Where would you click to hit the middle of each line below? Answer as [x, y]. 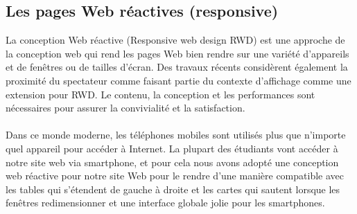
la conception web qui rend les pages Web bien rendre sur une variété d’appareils [177, 53]
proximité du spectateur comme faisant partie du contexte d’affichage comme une [178, 80]
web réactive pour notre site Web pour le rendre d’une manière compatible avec [175, 176]
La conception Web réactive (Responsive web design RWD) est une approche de [175, 40]
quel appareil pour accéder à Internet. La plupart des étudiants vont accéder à [172, 148]
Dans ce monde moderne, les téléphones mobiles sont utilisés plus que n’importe [176, 135]
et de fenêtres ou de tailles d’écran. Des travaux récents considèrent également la [177, 67]
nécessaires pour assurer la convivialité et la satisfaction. [125, 108]
